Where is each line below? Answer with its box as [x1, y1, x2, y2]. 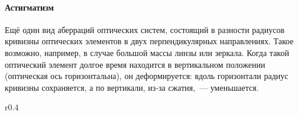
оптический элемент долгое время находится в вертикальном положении [5, 58, 265, 70]
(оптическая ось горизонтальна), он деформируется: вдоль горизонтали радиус [5, 70, 289, 82]
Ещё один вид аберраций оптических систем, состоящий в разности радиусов [5, 23, 285, 35]
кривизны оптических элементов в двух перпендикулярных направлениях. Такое [5, 35, 294, 47]
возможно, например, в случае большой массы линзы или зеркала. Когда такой [5, 46, 289, 58]
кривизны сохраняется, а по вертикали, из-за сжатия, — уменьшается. [5, 81, 259, 93]
